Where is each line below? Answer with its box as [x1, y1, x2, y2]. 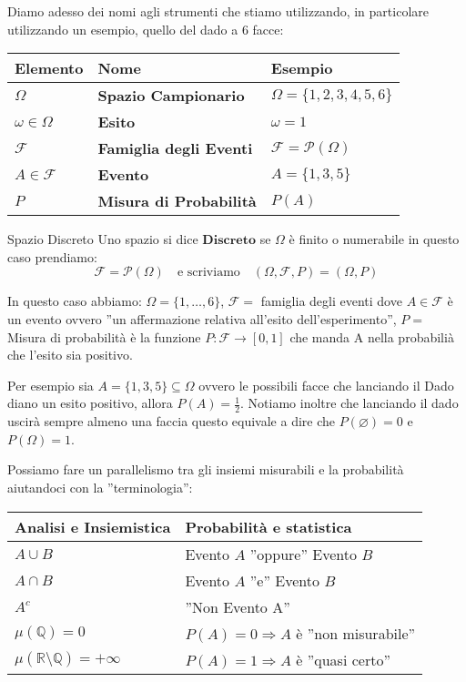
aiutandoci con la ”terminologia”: [7, 477, 193, 496]
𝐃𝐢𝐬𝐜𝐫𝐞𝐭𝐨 [202, 234, 256, 248]
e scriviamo [177, 266, 240, 280]
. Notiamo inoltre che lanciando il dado [240, 393, 459, 412]
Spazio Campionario [97, 85, 245, 107]
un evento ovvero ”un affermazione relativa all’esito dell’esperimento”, [7, 309, 397, 328]
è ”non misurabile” [296, 622, 416, 644]
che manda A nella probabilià [289, 327, 454, 346]
